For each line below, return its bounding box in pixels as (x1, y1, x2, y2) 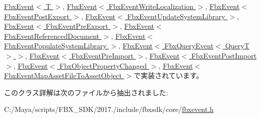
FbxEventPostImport (191, 50, 257, 61)
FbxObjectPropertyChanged (59, 60, 147, 71)
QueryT (225, 40, 249, 51)
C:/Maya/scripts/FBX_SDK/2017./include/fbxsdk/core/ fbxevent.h (4, 104, 214, 114)
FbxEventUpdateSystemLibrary (127, 11, 225, 21)
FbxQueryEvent (164, 40, 214, 51)
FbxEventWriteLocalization (108, 1, 193, 11)
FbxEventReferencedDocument (4, 30, 100, 41)
